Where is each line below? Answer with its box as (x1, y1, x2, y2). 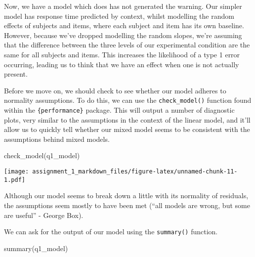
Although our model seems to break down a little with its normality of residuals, (4, 190, 249, 201)
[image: (4, 168, 29, 175)
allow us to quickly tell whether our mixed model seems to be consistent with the (4, 124, 250, 134)
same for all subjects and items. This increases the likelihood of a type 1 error (4, 49, 240, 59)
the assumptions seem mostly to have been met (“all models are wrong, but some (4, 200, 250, 210)
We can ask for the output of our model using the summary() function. (4, 226, 218, 237)
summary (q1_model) (4, 243, 68, 253)
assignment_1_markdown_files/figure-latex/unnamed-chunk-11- (32, 168, 238, 175)
